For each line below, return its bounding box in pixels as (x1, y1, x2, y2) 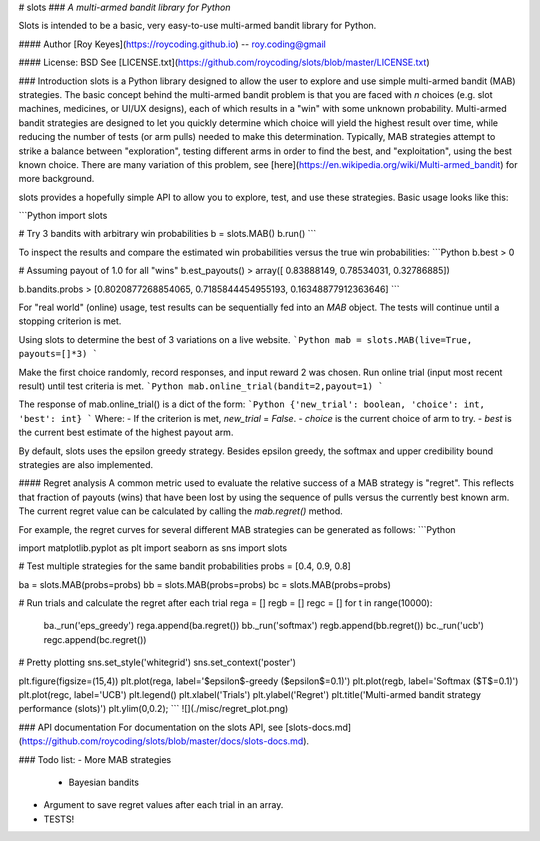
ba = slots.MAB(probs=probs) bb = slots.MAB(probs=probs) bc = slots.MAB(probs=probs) (18, 578, 392, 590)
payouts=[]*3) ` (18, 348, 99, 360)
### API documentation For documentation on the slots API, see (18, 721, 284, 733)
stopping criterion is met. (18, 315, 122, 327)
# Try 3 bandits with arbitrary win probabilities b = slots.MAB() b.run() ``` (18, 228, 317, 240)
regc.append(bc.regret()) (43, 633, 147, 645)
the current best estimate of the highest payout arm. (18, 426, 234, 439)
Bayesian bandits (68, 776, 140, 788)
